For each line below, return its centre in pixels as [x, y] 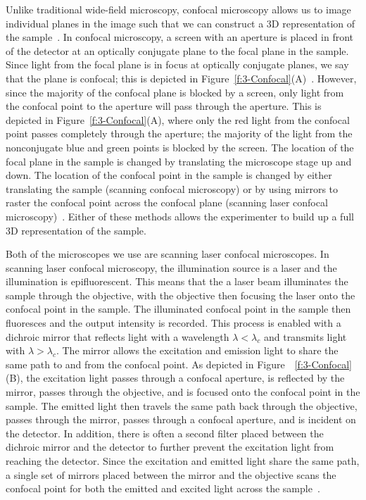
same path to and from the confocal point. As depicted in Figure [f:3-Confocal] [179, 364]
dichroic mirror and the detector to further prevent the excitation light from [170, 447]
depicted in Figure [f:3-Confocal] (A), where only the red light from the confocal [178, 119]
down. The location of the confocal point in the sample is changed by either [169, 175]
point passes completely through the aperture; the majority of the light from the [179, 133]
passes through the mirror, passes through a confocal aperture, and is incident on [181, 419]
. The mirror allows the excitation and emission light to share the [197, 350]
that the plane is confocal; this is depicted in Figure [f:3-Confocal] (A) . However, [181, 78]
